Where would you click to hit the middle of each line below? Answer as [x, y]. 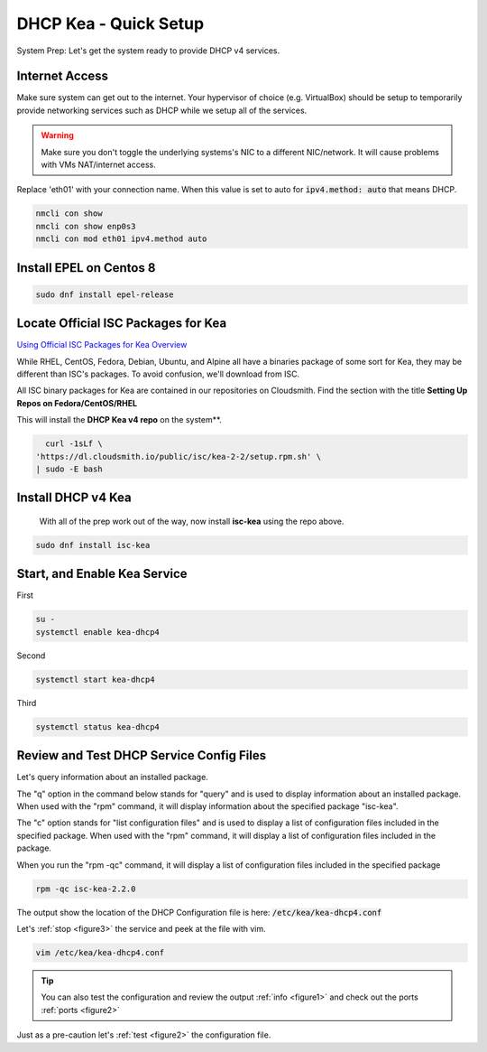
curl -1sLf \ [74, 444]
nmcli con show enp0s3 [86, 226]
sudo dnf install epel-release [105, 294]
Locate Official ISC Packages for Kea [122, 324]
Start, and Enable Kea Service [102, 574]
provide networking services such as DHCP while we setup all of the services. [162, 110]
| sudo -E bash [69, 469]
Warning [57, 135]
